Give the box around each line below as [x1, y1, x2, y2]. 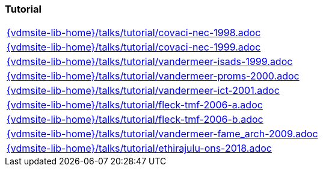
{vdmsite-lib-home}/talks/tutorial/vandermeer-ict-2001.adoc [7, 84, 280, 97]
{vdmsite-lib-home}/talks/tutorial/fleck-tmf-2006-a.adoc [7, 99, 263, 111]
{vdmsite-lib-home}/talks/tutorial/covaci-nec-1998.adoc [7, 26, 261, 39]
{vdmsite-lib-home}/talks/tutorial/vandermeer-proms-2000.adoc [7, 70, 300, 82]
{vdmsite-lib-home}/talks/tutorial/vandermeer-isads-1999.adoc [7, 55, 293, 68]
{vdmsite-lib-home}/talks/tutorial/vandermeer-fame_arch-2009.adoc [7, 128, 318, 140]
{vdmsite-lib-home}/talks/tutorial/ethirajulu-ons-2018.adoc [7, 142, 272, 155]
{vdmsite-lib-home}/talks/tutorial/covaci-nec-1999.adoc [7, 41, 261, 54]
